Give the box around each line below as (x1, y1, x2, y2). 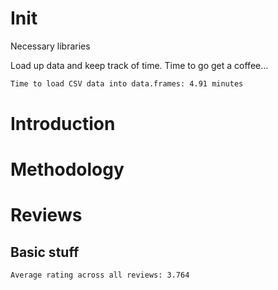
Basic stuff (10, 243, 80, 261)
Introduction (10, 113, 116, 135)
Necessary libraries (10, 40, 91, 52)
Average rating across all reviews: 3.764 (10, 270, 190, 281)
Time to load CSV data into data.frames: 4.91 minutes (10, 78, 244, 89)
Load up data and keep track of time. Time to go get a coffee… (10, 59, 269, 71)
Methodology (10, 158, 125, 181)
